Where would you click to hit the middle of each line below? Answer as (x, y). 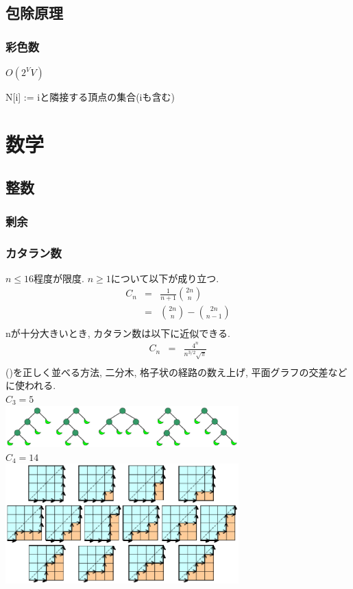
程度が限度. (59, 278)
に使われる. (31, 385)
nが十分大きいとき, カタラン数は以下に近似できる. (118, 333)
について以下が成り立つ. (165, 278)
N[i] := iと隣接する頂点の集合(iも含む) (90, 97)
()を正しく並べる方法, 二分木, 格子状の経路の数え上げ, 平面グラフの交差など (176, 372)
